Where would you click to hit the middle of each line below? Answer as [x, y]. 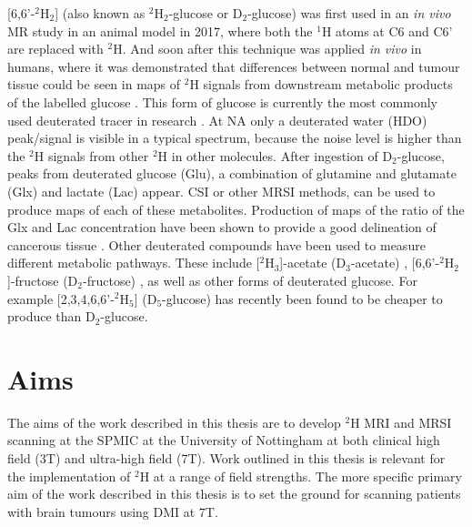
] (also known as [100, 13]
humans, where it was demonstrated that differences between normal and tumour [234, 66]
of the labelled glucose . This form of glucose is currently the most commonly [222, 101]
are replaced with [55, 49]
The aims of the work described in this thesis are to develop [174, 422]
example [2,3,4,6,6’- [61, 298]
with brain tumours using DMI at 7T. [113, 511]
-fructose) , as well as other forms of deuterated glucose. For [250, 280]
